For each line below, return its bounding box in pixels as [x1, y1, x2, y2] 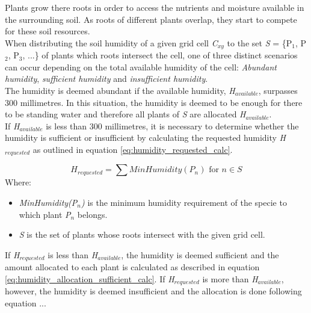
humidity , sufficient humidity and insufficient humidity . [5, 72, 208, 85]
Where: [5, 176, 31, 188]
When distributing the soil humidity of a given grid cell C [5, 36, 218, 49]
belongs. [77, 208, 108, 220]
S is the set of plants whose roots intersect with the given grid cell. [19, 228, 265, 241]
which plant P [19, 208, 71, 220]
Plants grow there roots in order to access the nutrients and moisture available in [5, 1, 304, 13]
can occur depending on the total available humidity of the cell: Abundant [5, 60, 277, 73]
